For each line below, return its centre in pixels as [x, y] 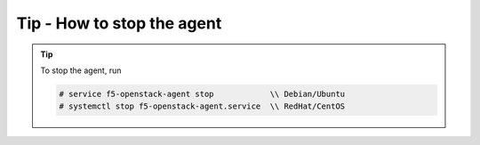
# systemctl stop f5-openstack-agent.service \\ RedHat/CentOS [202, 106]
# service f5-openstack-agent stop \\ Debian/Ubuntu [202, 94]
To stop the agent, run [81, 70]
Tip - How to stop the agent [119, 23]
